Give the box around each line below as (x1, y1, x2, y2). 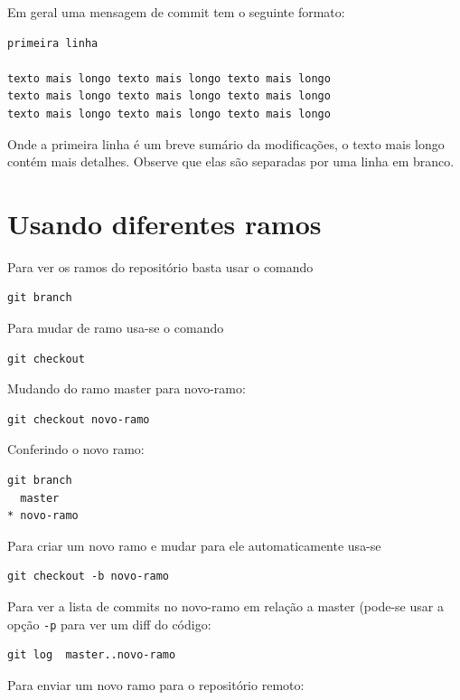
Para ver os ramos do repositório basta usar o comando (7, 257, 314, 276)
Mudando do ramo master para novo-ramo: (7, 379, 246, 398)
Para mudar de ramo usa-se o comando (7, 318, 224, 337)
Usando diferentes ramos (7, 204, 322, 241)
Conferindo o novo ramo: (7, 440, 145, 459)
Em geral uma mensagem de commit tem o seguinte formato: (7, 3, 345, 21)
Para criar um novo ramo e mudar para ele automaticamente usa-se (7, 535, 381, 554)
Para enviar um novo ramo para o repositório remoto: (7, 675, 305, 694)
